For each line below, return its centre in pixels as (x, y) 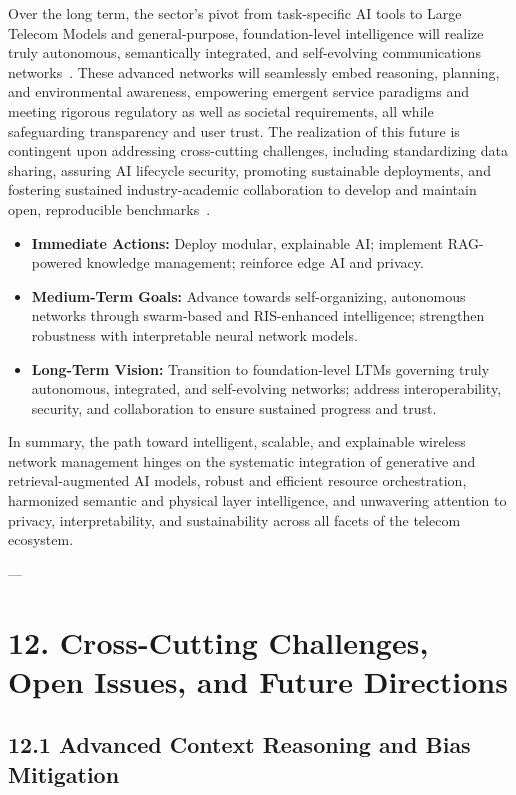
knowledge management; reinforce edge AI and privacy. (255, 262)
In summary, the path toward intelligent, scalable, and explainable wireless (237, 441)
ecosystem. (41, 539)
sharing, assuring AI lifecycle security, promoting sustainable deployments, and (249, 169)
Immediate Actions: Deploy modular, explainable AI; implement (237, 242)
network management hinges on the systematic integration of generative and (242, 460)
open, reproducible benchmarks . (109, 208)
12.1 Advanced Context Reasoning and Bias (239, 744)
